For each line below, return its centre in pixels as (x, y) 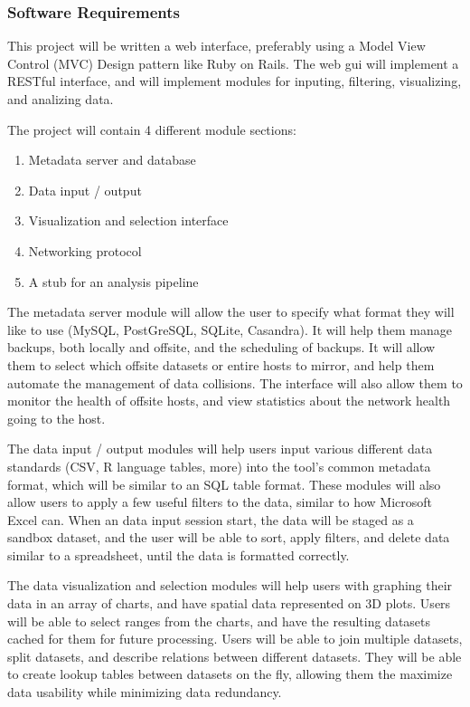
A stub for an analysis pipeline (113, 281)
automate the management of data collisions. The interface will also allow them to (235, 382)
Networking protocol (85, 250)
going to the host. (56, 418)
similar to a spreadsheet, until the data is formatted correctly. (179, 554)
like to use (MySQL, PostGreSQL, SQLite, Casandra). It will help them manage (230, 329)
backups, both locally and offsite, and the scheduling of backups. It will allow (221, 347)
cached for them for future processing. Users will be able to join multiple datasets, (235, 639)
